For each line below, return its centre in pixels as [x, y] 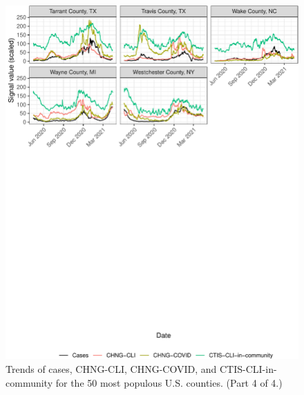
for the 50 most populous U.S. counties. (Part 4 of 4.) [169, 382]
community [29, 382]
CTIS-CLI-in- [248, 368]
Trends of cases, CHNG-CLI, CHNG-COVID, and [111, 368]
